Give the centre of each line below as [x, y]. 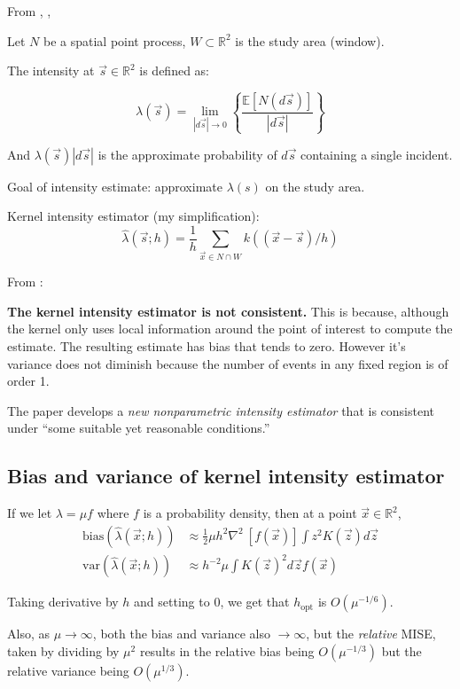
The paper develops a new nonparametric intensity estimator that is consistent [221, 410]
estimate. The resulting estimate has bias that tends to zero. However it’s [207, 346]
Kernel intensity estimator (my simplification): [133, 216]
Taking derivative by [63, 602]
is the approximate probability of [187, 154]
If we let [30, 513]
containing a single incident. [377, 154]
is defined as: [175, 70]
